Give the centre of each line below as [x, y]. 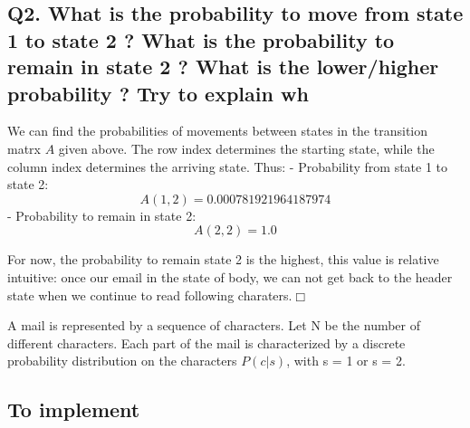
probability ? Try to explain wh [158, 93]
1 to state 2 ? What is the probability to [201, 39]
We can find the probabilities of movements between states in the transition [218, 131]
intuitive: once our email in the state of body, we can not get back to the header [230, 276]
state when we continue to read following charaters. [150, 295]
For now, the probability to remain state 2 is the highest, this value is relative [223, 259]
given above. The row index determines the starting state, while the [246, 148]
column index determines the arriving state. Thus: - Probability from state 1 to [228, 166]
